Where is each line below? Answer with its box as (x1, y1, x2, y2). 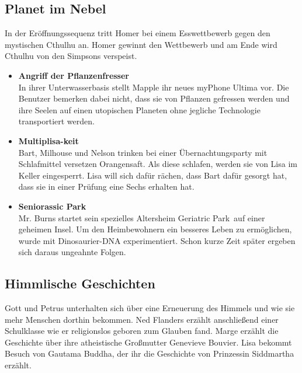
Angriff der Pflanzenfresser (18, 69, 129, 81)
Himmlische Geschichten (5, 274, 155, 292)
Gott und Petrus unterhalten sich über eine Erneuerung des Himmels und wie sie (5, 302, 295, 314)
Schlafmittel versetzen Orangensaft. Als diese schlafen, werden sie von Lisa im (18, 158, 297, 170)
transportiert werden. (18, 115, 95, 127)
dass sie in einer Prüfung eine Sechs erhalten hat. (18, 180, 195, 193)
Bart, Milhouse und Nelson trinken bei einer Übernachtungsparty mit (18, 146, 268, 158)
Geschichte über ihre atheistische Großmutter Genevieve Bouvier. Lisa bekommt (5, 336, 292, 348)
